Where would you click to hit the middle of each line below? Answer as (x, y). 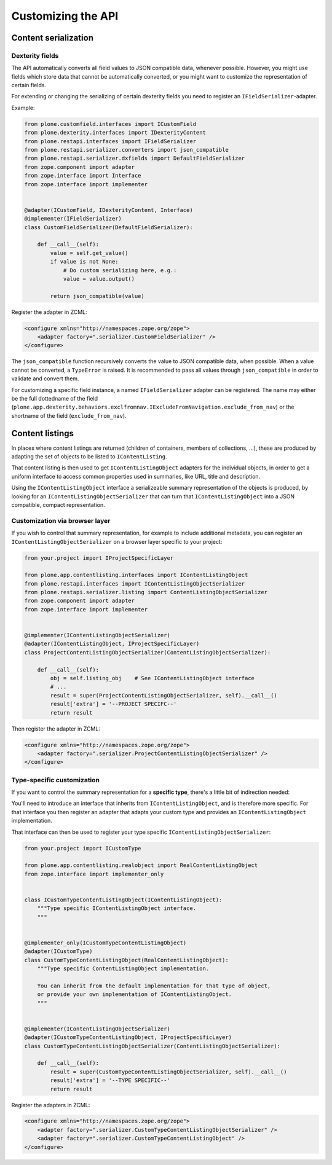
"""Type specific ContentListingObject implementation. (123, 969)
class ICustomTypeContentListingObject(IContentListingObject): (123, 900)
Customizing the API (65, 16)
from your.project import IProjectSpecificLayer (99, 558)
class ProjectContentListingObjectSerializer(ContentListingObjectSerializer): (148, 652)
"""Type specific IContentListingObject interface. (117, 908)
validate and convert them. (45, 379)
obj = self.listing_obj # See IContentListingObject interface (152, 678)
